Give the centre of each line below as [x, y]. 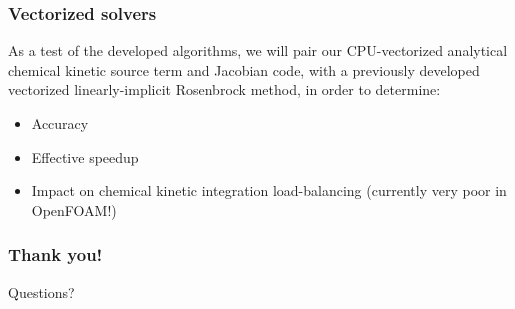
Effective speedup [85, 156]
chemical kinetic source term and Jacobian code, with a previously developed [244, 69]
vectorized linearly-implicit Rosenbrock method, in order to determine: [224, 89]
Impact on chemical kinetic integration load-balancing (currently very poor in [269, 190]
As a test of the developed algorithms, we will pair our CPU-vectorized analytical [258, 50]
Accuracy [60, 123]
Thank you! [55, 254]
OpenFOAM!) [74, 209]
